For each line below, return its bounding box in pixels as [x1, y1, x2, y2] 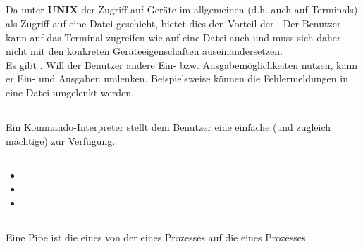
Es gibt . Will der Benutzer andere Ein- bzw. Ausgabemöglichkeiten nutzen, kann [6, 57, 358, 72]
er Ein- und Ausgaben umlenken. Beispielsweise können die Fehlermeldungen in [6, 71, 348, 86]
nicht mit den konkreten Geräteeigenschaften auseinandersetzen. [6, 44, 283, 58]
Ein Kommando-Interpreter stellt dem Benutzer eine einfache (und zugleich [6, 119, 331, 134]
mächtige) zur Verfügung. [6, 133, 116, 148]
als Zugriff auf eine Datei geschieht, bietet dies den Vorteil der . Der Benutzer [6, 15, 341, 30]
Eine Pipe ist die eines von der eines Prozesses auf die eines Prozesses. [6, 229, 309, 244]
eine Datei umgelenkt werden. [6, 84, 134, 99]
